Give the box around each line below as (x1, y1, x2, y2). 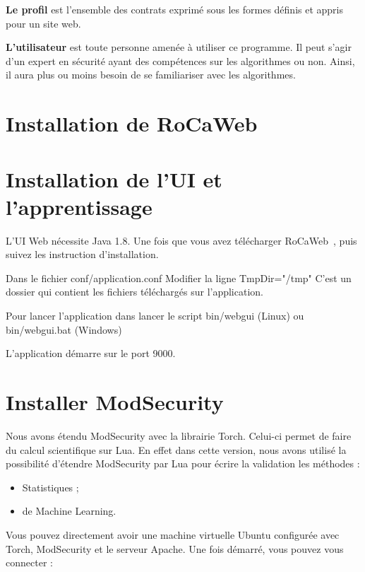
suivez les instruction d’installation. (6, 247, 159, 262)
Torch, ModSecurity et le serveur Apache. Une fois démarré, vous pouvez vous (6, 541, 344, 556)
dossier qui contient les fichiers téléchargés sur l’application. (6, 284, 263, 299)
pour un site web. (6, 16, 81, 30)
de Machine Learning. (22, 503, 116, 518)
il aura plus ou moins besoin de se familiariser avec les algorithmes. (6, 67, 296, 82)
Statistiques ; (22, 479, 79, 494)
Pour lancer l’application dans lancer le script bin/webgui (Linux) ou (6, 308, 304, 323)
